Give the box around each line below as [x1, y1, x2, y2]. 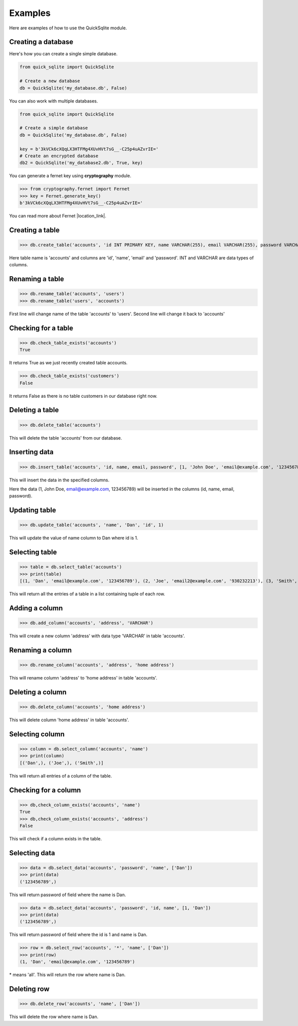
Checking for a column [9, 786, 81, 794]
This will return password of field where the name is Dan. [9, 892, 126, 898]
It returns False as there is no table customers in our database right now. [9, 393, 157, 399]
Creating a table [9, 226, 60, 234]
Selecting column [9, 730, 65, 738]
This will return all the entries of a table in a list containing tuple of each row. [9, 591, 165, 597]
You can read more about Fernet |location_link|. [9, 213, 107, 219]
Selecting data [9, 849, 55, 857]
